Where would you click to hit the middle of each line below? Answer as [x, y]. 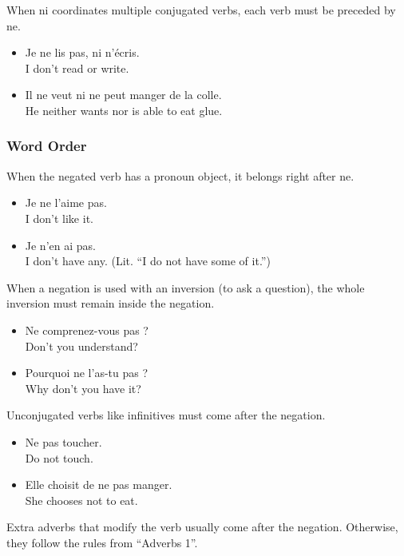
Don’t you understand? [81, 346]
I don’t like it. [59, 218]
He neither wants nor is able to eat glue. [124, 110]
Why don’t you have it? [83, 388]
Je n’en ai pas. [60, 245]
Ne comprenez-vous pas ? [87, 330]
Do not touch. [59, 457]
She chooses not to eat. [81, 500]
